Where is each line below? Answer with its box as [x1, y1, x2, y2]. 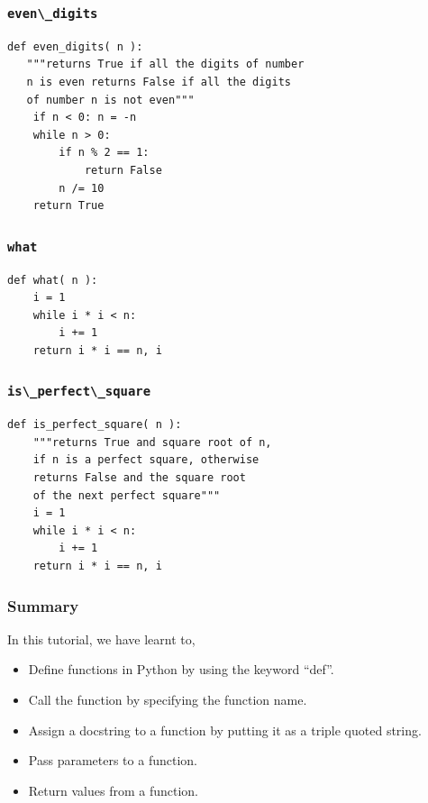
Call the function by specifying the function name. [28, 690, 307, 708]
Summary [7, 594, 79, 616]
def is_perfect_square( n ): [7, 418, 182, 432]
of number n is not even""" [26, 93, 195, 106]
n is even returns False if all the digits [26, 75, 291, 88]
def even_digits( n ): [7, 40, 143, 53]
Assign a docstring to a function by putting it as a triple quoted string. [28, 720, 422, 739]
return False [84, 163, 162, 177]
